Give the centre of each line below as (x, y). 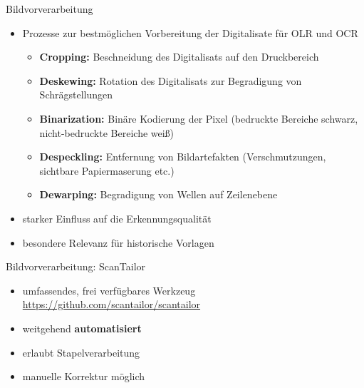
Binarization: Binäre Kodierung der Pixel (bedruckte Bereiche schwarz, (199, 118)
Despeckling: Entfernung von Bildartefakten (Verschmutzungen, (183, 157)
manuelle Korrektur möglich (84, 376)
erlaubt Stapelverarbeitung (81, 352)
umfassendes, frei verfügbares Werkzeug (109, 290)
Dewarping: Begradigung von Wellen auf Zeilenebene (158, 194)
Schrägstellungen (76, 95)
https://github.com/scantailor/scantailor (111, 304)
